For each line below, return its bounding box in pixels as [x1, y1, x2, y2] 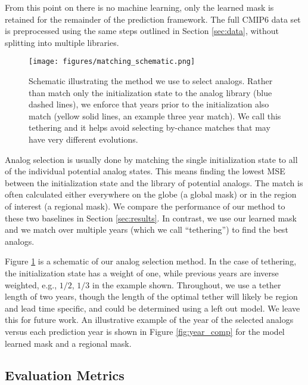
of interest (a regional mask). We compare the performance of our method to [5, 199, 285, 212]
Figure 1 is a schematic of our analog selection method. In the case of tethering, [5, 255, 297, 267]
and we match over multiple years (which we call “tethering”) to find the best [5, 223, 288, 236]
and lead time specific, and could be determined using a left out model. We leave [5, 301, 300, 314]
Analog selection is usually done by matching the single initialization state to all [5, 153, 298, 165]
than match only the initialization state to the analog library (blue [29, 86, 272, 98]
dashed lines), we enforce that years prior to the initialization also [29, 98, 269, 110]
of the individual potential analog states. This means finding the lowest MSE [5, 165, 285, 177]
